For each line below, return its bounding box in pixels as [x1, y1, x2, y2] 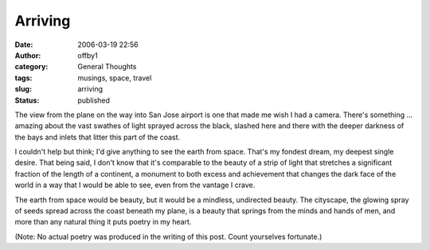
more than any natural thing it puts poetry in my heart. [14, 217, 192, 227]
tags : [14, 72, 33, 83]
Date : [14, 40, 33, 49]
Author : [14, 50, 41, 60]
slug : [14, 84, 32, 94]
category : [14, 62, 49, 72]
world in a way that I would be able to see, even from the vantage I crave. [14, 180, 256, 190]
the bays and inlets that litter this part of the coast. [14, 132, 181, 142]
